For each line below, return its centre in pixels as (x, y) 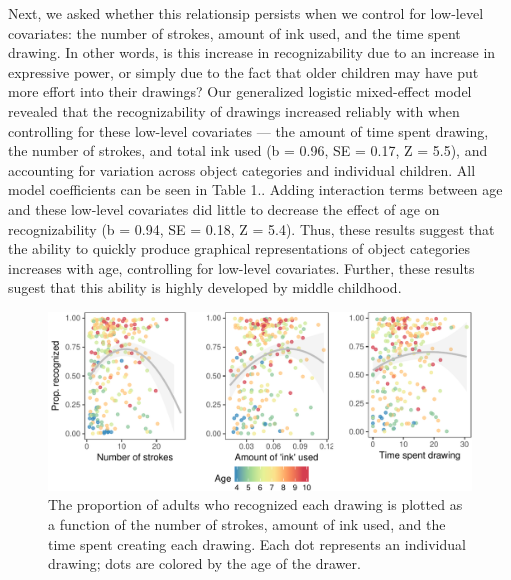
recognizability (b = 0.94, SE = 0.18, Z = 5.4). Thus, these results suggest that (251, 228)
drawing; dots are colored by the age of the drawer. (204, 563)
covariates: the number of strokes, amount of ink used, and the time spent (234, 32)
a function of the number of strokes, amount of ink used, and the (247, 523)
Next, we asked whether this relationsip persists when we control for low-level (246, 13)
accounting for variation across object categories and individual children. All (242, 169)
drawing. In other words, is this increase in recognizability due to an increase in (252, 52)
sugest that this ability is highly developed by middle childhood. (205, 287)
